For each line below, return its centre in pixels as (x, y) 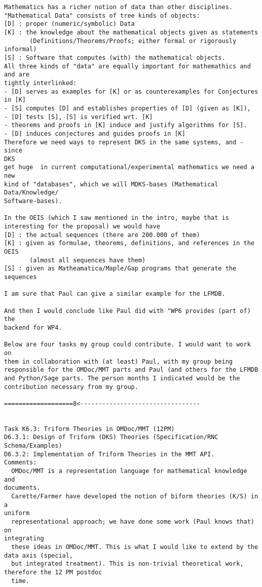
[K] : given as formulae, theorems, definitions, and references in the (129, 243)
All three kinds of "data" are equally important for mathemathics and (127, 66)
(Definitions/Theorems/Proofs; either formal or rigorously (133, 41)
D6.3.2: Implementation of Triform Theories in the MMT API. (109, 454)
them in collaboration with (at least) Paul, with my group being (119, 361)
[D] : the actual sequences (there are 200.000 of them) (102, 235)
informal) (21, 49)
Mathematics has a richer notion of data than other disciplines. (119, 7)
